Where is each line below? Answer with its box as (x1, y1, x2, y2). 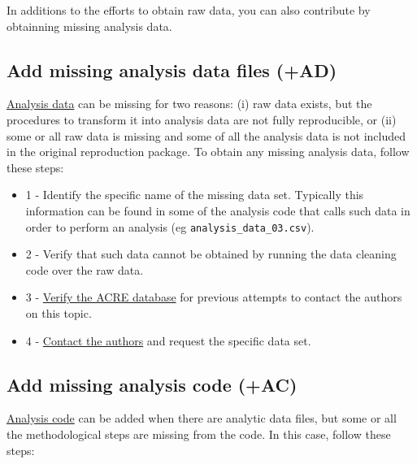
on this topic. (25, 304, 92, 321)
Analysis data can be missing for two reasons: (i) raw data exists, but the (7, 95, 372, 112)
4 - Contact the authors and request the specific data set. (25, 332, 311, 349)
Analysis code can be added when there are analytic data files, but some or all (7, 410, 397, 427)
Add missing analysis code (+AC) (7, 371, 298, 397)
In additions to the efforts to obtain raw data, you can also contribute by (7, 2, 371, 18)
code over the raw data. (25, 261, 144, 278)
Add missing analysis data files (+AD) (7, 57, 337, 82)
